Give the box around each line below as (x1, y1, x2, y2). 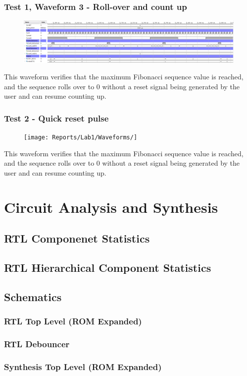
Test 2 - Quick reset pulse (4, 112, 109, 124)
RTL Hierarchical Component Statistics (4, 260, 211, 275)
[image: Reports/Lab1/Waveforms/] (24, 134, 138, 141)
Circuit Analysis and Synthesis (4, 196, 218, 217)
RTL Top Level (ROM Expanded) (4, 315, 142, 327)
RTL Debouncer (4, 338, 70, 350)
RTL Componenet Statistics (4, 231, 150, 246)
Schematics (4, 289, 62, 304)
